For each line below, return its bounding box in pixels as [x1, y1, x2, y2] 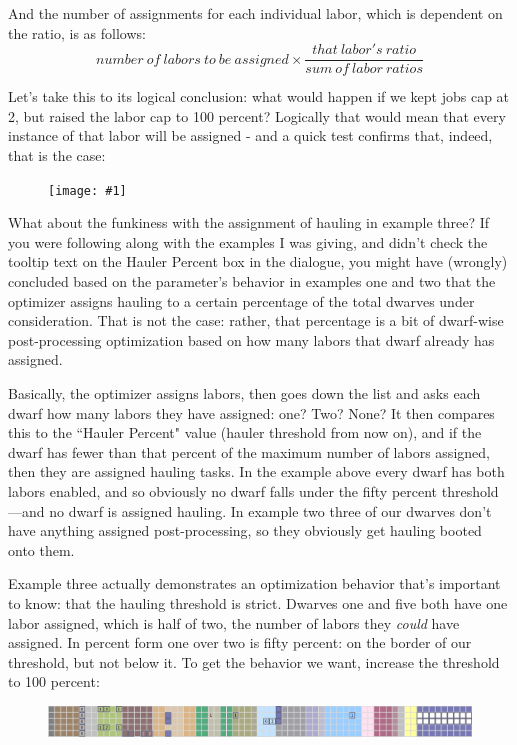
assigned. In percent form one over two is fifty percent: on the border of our [8, 632, 472, 653]
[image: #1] [48, 183, 127, 198]
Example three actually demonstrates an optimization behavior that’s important [8, 573, 501, 594]
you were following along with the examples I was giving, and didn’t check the [8, 231, 488, 252]
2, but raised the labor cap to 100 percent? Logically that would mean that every [8, 105, 506, 126]
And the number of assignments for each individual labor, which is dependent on [8, 3, 503, 23]
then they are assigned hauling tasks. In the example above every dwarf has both [8, 461, 505, 482]
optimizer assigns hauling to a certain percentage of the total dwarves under [8, 290, 475, 311]
